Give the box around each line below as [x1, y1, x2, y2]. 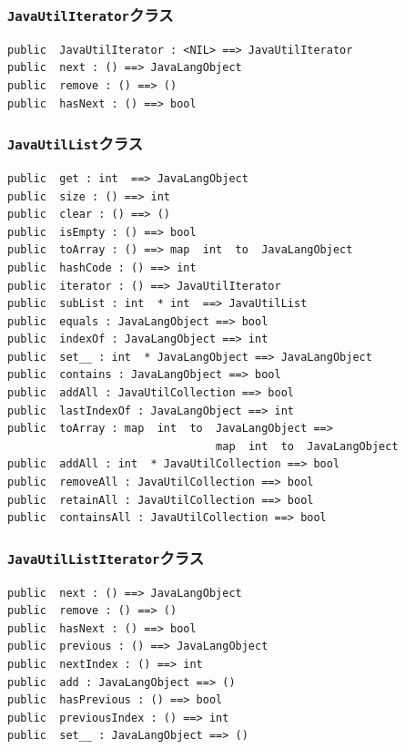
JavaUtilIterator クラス [7, 3, 174, 26]
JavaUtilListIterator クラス [7, 546, 205, 569]
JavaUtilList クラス [7, 132, 144, 155]
